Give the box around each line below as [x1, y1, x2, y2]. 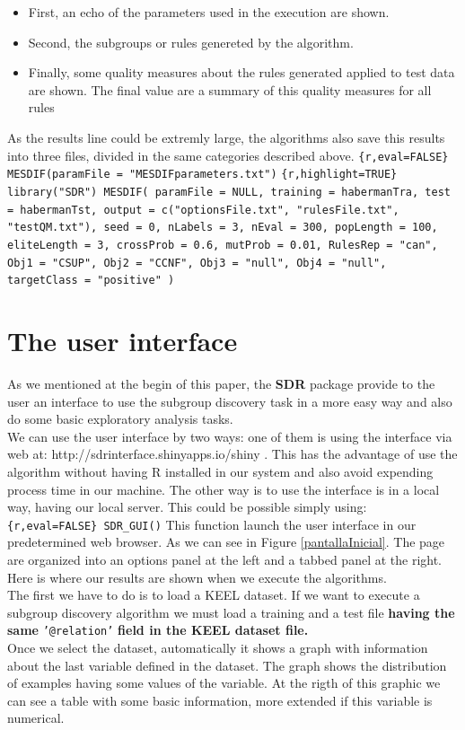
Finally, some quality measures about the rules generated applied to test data [28, 63, 455, 82]
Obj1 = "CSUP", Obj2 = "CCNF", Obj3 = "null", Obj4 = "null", [7, 256, 387, 269]
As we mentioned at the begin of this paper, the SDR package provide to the [7, 374, 435, 392]
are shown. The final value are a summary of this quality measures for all [28, 80, 432, 99]
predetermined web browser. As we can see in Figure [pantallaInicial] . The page [7, 532, 445, 551]
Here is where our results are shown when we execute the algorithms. [7, 567, 387, 586]
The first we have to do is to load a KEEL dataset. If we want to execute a [7, 585, 420, 604]
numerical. [7, 708, 65, 727]
